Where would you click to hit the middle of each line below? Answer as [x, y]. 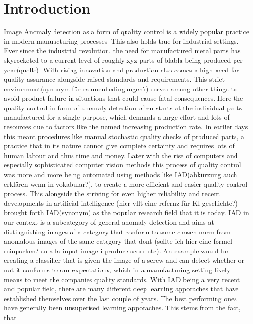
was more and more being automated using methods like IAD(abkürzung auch [121, 174]
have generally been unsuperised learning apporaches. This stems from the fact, [122, 308]
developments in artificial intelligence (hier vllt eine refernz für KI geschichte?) [121, 203]
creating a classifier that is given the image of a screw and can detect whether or [124, 260]
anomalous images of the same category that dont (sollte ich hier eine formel [118, 241]
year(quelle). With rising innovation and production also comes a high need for [122, 69]
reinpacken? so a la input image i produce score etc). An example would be [116, 250]
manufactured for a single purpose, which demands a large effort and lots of [117, 117]
